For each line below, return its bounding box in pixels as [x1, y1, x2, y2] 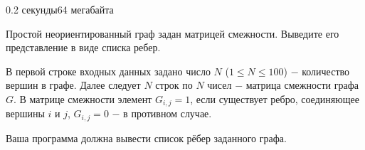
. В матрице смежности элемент [14, 91, 152, 106]
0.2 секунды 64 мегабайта [6, 2, 114, 16]
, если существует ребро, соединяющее [190, 91, 359, 106]
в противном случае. [123, 106, 212, 121]
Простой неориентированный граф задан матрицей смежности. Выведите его [6, 26, 339, 41]
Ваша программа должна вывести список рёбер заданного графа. [6, 130, 287, 145]
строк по [155, 77, 193, 92]
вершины [6, 106, 45, 121]
